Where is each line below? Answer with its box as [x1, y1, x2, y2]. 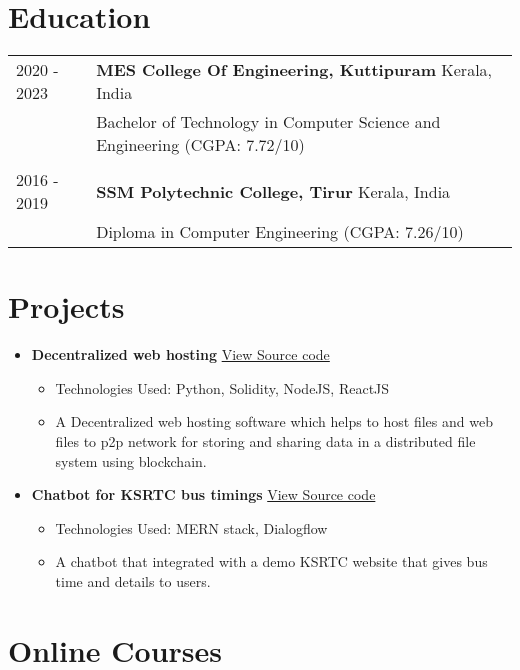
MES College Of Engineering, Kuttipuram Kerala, [96, 58, 493, 82]
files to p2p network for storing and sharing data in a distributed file [55, 431, 476, 452]
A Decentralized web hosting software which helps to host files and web [55, 411, 493, 432]
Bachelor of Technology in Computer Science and [96, 110, 441, 134]
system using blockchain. [55, 450, 207, 471]
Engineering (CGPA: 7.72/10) [96, 133, 305, 157]
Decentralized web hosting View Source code [31, 344, 330, 365]
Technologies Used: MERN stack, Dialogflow [55, 517, 328, 538]
